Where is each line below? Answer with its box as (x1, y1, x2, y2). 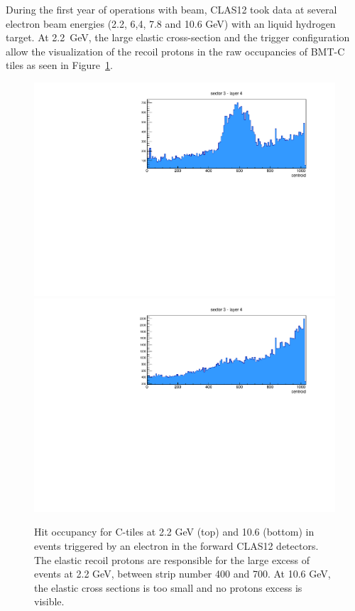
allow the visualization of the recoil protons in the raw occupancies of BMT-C (6, 43, 345, 58)
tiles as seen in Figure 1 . (6, 58, 113, 73)
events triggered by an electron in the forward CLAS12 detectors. (34, 538, 319, 553)
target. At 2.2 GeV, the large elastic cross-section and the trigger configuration (6, 30, 350, 45)
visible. (34, 594, 65, 609)
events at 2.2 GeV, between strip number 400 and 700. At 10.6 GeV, (34, 566, 331, 581)
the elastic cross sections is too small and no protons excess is (34, 580, 302, 595)
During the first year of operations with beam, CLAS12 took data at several (6, 2, 337, 16)
